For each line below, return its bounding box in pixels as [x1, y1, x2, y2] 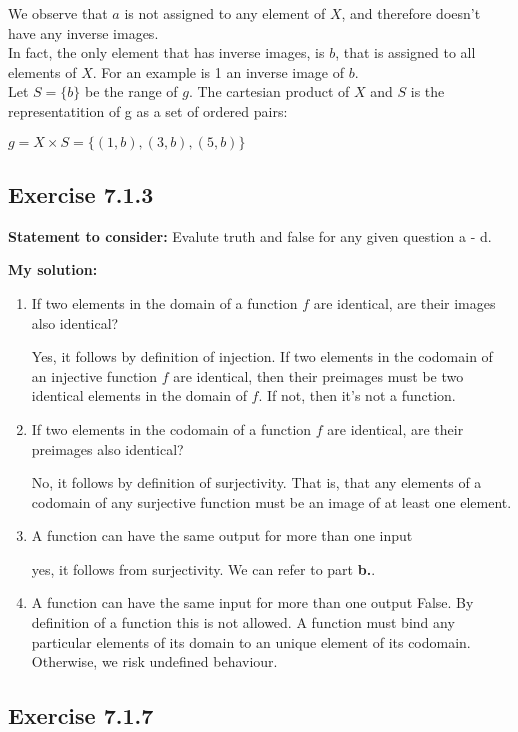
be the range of [85, 81, 178, 102]
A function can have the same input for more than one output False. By [31, 592, 474, 613]
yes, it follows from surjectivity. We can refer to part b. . [31, 558, 376, 579]
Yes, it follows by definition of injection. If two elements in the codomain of [31, 346, 493, 367]
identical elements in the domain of [31, 385, 247, 406]
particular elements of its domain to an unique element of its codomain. [31, 631, 471, 652]
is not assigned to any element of [124, 3, 326, 23]
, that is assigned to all [335, 42, 476, 63]
